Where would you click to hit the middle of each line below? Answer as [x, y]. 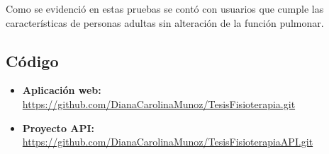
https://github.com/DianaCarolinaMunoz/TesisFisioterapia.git [159, 103]
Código [32, 60]
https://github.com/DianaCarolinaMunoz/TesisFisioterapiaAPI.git [168, 142]
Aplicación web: [62, 90]
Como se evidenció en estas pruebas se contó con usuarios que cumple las [165, 8]
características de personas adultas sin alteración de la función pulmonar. [165, 22]
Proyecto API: [58, 128]
